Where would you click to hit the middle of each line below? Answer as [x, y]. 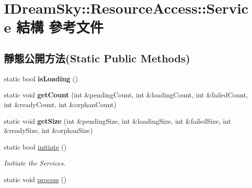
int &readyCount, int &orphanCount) [60, 104]
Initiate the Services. [35, 163]
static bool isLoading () [41, 78]
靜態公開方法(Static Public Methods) [97, 58]
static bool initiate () [35, 146]
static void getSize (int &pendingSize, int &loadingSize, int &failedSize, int [117, 121]
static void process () [35, 179]
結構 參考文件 [60, 27]
